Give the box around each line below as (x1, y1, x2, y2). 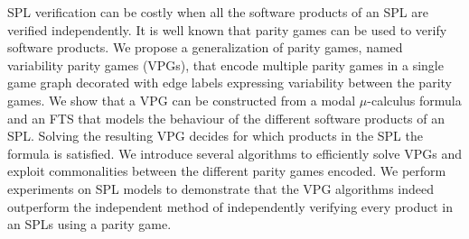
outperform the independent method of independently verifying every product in (7, 197, 454, 216)
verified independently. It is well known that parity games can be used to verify (7, 20, 447, 39)
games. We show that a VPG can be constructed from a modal (7, 90, 356, 109)
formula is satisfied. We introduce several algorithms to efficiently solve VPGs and (7, 143, 463, 162)
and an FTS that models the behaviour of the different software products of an (7, 108, 445, 127)
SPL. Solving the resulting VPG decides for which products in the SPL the (7, 126, 423, 145)
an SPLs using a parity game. (7, 215, 172, 234)
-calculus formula (367, 90, 462, 109)
